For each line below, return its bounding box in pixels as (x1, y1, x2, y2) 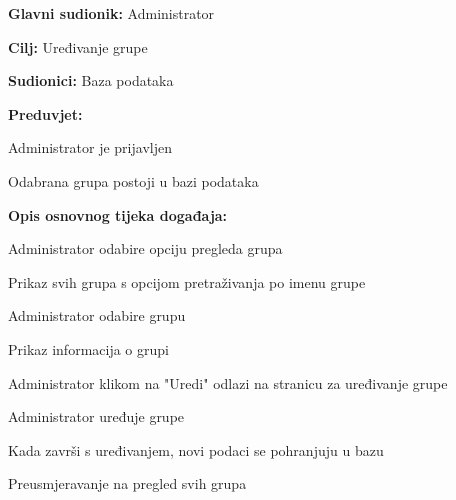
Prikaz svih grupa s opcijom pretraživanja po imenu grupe (8, 271, 366, 292)
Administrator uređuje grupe (8, 406, 185, 427)
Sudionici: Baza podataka (8, 70, 174, 91)
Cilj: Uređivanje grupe (8, 36, 148, 57)
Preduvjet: (8, 103, 83, 124)
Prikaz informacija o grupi (8, 338, 169, 359)
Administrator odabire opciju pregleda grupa (8, 238, 283, 259)
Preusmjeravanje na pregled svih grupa (8, 473, 247, 494)
